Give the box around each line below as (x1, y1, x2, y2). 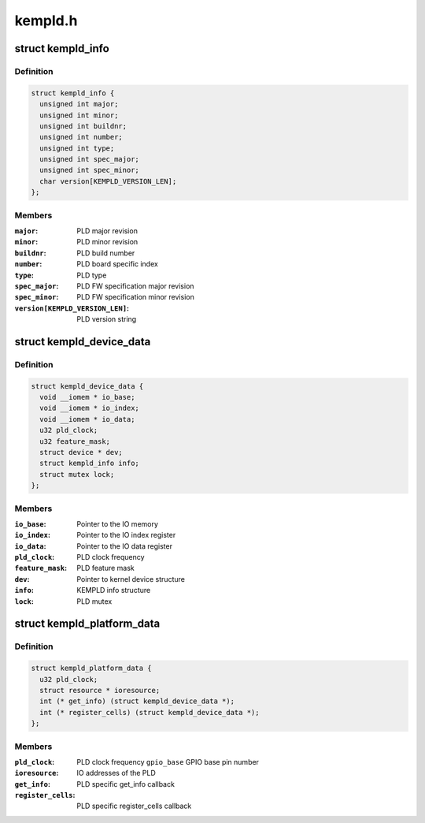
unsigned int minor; (39, 110, 119, 120)
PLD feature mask (76, 564, 135, 573)
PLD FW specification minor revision (76, 292, 194, 302)
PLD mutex (76, 596, 113, 606)
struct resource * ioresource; (39, 686, 161, 695)
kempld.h (14, 12, 78, 29)
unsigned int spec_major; (39, 155, 139, 164)
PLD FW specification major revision (76, 281, 194, 291)
